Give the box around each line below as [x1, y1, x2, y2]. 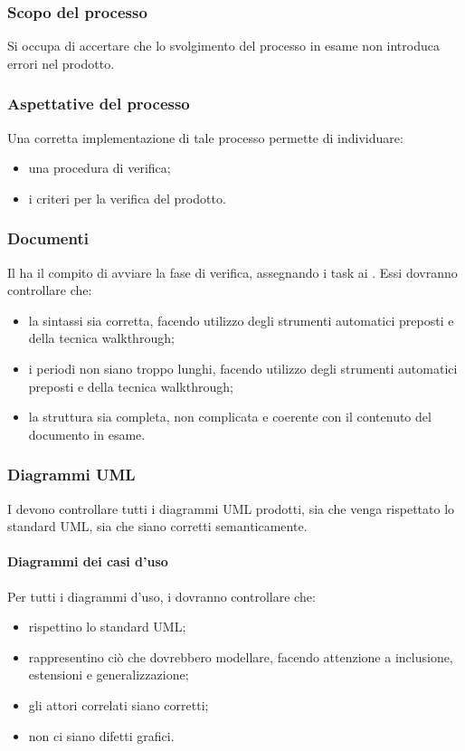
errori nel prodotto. [7, 53, 115, 72]
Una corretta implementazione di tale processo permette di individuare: [7, 128, 403, 147]
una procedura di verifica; [28, 158, 171, 177]
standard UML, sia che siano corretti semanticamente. [7, 517, 308, 536]
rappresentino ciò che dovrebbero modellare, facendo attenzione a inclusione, [28, 647, 453, 666]
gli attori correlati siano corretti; [28, 695, 209, 714]
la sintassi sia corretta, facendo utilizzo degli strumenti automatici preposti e [28, 310, 454, 329]
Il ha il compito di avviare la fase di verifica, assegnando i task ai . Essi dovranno [7, 262, 458, 281]
